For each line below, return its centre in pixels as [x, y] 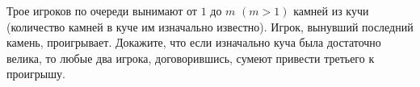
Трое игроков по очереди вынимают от [102, 10]
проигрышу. [36, 74]
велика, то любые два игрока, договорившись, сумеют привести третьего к [191, 58]
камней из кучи [331, 10]
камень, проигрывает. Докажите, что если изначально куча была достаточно [194, 42]
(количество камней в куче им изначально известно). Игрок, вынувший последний [210, 26]
